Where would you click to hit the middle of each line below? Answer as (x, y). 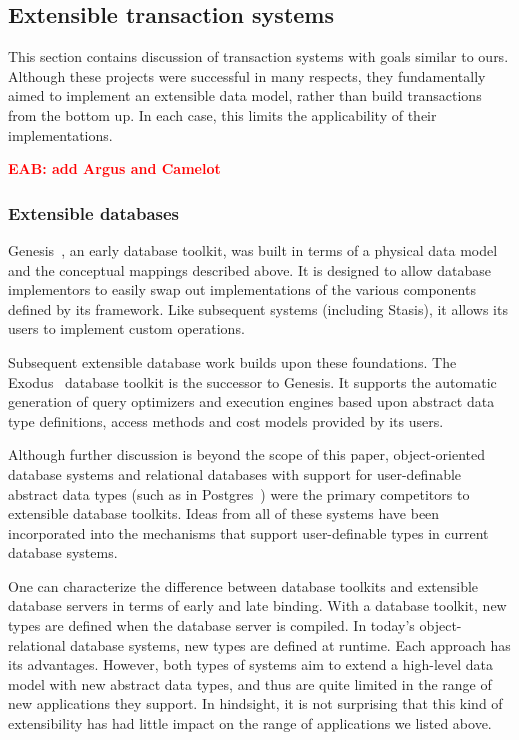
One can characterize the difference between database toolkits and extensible (243, 585)
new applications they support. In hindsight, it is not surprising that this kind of (255, 703)
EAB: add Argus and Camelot (114, 168)
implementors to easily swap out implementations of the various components (242, 289)
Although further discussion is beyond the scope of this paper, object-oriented (247, 454)
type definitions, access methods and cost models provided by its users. (226, 420)
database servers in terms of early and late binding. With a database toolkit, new (257, 605)
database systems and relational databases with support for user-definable (235, 473)
